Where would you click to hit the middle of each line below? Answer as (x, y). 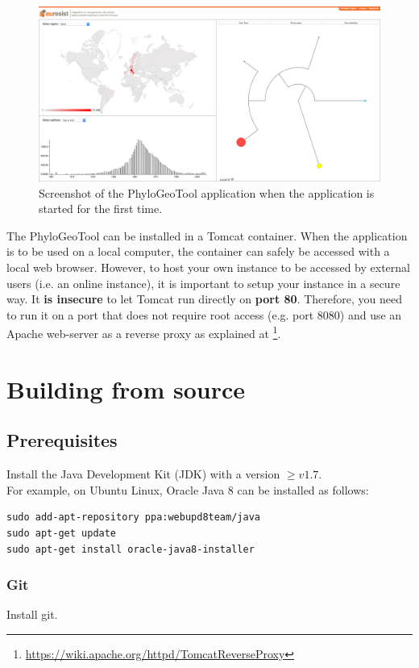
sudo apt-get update (62, 533)
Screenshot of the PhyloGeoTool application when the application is (207, 192)
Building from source (126, 388)
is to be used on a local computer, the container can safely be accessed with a (198, 251)
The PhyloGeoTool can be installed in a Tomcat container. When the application (207, 235)
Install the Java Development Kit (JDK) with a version (143, 474)
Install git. (32, 614)
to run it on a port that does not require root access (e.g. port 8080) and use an (204, 314)
